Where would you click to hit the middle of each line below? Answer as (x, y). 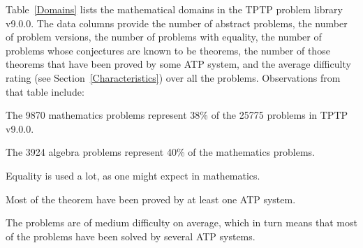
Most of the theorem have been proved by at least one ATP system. (151, 199)
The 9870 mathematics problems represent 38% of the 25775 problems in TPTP (177, 115)
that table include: (45, 91)
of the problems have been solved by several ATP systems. (131, 236)
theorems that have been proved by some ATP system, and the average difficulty (178, 64)
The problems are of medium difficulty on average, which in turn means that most (181, 223)
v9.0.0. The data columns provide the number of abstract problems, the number (177, 23)
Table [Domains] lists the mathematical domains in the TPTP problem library (174, 9)
